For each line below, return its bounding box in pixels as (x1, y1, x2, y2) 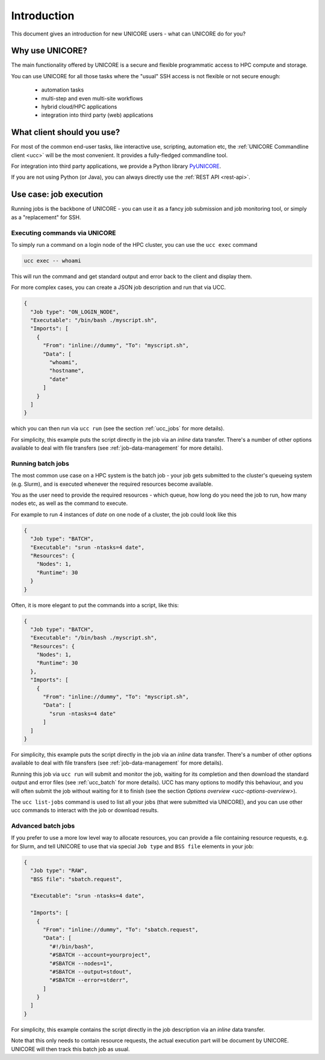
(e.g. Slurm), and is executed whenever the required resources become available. (11, 480, 213, 488)
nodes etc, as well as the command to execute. (11, 500, 128, 507)
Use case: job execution (11, 190, 104, 200)
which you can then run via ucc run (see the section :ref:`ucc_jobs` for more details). (11, 425, 225, 432)
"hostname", (49, 367, 84, 374)
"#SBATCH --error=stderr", (49, 977, 129, 984)
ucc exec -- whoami (23, 257, 81, 264)
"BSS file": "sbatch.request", (30, 876, 123, 882)
